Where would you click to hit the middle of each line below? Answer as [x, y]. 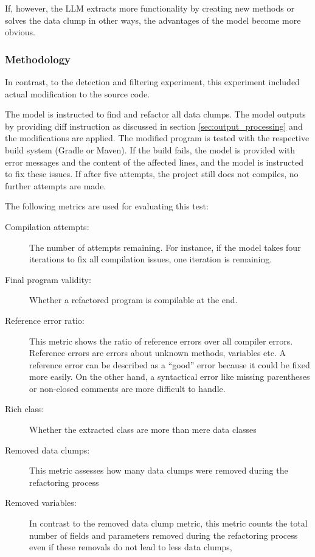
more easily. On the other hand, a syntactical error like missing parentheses [170, 377]
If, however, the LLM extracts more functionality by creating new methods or [150, 8]
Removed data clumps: [47, 450]
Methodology [38, 59]
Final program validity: [48, 279]
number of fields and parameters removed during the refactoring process [164, 535]
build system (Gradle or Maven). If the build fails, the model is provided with [150, 149]
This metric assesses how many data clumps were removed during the [159, 470]
